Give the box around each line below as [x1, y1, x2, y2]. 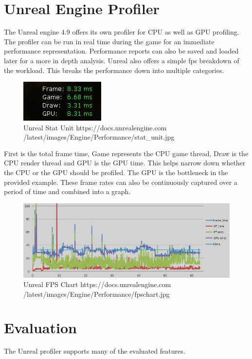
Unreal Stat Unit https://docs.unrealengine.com [23, 122, 167, 132]
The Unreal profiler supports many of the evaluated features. [4, 345, 185, 356]
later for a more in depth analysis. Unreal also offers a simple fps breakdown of [4, 55, 239, 65]
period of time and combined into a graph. [4, 186, 131, 197]
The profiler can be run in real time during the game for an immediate [4, 36, 215, 46]
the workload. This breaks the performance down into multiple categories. [4, 65, 224, 75]
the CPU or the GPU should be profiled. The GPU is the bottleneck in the [4, 167, 228, 178]
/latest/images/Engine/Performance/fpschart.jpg [23, 289, 170, 299]
